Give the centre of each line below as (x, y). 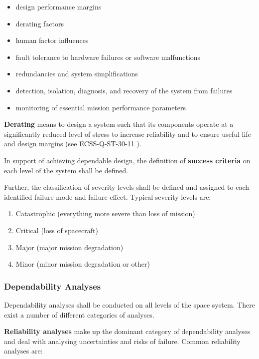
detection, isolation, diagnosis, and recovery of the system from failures (124, 90)
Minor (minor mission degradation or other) (83, 264)
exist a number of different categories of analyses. (79, 314)
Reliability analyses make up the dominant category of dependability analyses (127, 331)
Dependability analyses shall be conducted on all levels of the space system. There (129, 304)
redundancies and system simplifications (77, 74)
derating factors (40, 23)
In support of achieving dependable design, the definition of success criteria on (127, 160)
